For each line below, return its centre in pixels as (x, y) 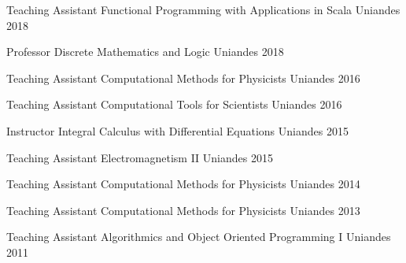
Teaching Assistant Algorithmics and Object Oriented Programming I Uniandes (199, 237)
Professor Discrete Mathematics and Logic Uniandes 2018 (145, 52)
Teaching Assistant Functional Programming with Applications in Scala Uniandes (203, 9)
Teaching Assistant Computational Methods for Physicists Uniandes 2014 (183, 184)
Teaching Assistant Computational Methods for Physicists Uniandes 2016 (183, 78)
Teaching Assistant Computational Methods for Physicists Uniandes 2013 (183, 210)
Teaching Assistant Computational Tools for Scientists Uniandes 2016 (174, 104)
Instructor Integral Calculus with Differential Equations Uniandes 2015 (177, 130)
